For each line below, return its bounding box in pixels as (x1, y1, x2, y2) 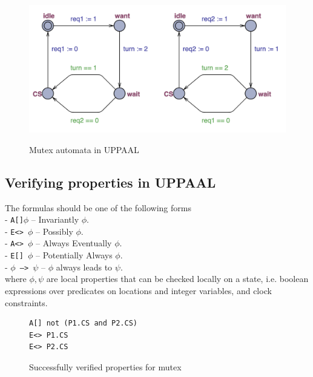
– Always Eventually (35, 237, 112, 249)
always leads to (56, 260, 113, 273)
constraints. (5, 296, 48, 309)
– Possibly (35, 225, 73, 237)
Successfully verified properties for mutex (29, 361, 182, 373)
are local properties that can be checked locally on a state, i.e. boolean (46, 272, 309, 285)
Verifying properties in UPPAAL (5, 172, 216, 191)
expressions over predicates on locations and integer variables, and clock (5, 284, 272, 297)
